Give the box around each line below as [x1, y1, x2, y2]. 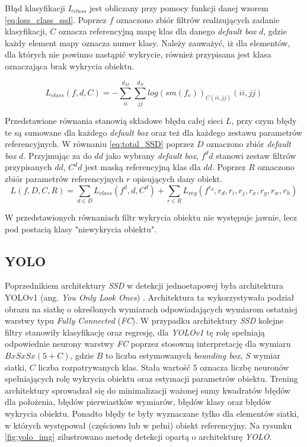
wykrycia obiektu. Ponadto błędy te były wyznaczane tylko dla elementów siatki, [5, 407, 299, 419]
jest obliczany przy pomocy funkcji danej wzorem [89, 2, 268, 14]
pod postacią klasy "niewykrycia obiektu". [5, 222, 157, 235]
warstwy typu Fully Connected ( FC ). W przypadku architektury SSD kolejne [5, 314, 284, 327]
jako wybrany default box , [105, 149, 199, 161]
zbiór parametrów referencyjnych [5, 173, 124, 185]
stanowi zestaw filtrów [216, 149, 296, 161]
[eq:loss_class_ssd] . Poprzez [5, 13, 107, 25]
